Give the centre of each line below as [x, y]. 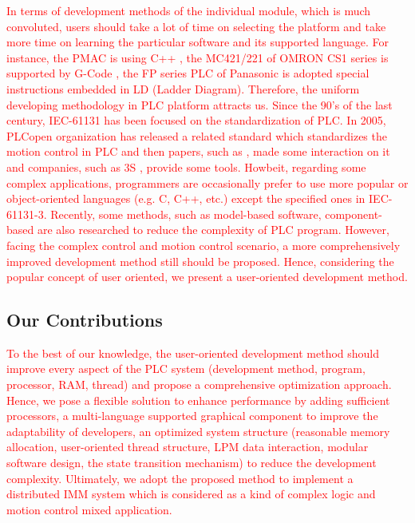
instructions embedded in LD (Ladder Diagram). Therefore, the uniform [183, 88]
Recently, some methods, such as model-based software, [186, 214]
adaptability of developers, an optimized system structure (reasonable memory [198, 431]
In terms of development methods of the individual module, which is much [189, 10]
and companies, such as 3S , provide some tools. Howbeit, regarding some [186, 166]
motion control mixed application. [89, 509]
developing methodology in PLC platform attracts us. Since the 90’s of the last [200, 104]
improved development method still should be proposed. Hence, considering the [200, 261]
